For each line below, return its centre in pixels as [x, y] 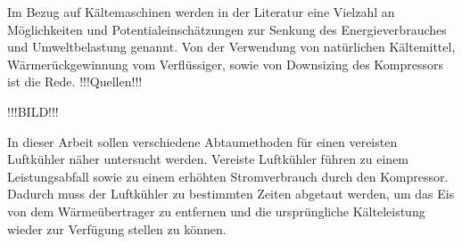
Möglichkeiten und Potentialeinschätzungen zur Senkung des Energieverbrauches [227, 29]
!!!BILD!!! [33, 111]
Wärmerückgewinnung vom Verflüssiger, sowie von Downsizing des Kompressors [226, 64]
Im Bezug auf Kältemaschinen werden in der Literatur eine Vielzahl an [201, 12]
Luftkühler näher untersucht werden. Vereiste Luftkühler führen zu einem [208, 159]
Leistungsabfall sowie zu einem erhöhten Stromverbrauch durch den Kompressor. [228, 176]
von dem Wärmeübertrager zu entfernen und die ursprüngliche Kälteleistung [216, 211]
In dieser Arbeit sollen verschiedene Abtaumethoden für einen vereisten [202, 141]
